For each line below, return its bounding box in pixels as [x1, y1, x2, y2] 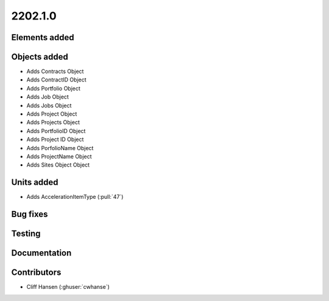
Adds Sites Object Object [26, 161, 90, 168]
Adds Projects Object [26, 119, 80, 126]
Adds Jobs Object [26, 102, 72, 109]
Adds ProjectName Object [26, 153, 92, 160]
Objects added [11, 52, 68, 62]
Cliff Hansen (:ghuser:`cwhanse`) [26, 283, 110, 291]
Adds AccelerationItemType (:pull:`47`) [26, 193, 124, 201]
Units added [11, 177, 58, 188]
